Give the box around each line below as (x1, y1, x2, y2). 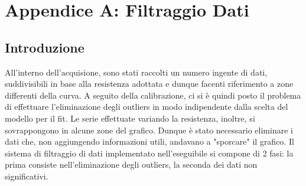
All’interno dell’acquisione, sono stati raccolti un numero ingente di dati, (5, 66, 268, 78)
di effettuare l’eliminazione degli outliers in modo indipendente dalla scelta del (5, 100, 288, 113)
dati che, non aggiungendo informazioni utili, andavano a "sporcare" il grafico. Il (5, 135, 294, 148)
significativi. (5, 169, 48, 182)
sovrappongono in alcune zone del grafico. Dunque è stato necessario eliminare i (5, 123, 293, 136)
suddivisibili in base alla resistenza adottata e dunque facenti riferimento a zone (5, 77, 294, 90)
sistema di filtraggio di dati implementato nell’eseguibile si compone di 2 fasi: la (5, 146, 294, 159)
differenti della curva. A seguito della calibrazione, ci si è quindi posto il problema (5, 89, 301, 101)
